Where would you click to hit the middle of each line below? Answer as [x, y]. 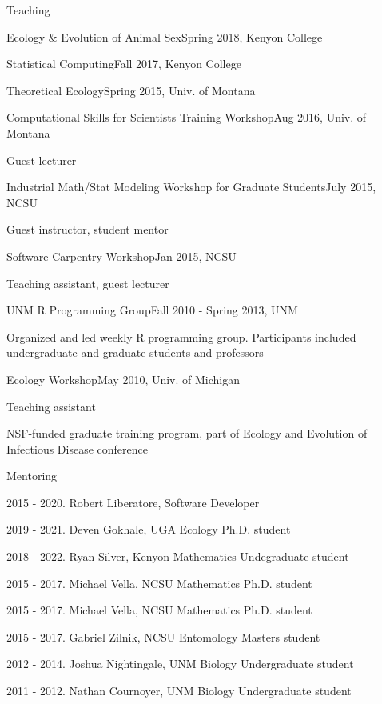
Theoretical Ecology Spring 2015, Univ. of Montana [131, 90]
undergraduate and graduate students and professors [135, 352]
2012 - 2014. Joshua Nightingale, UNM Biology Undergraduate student [180, 664]
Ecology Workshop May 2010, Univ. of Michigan [123, 379]
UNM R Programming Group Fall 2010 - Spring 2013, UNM [152, 310]
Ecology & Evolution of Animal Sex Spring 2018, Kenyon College [165, 36]
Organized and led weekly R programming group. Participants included [181, 336]
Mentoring [32, 476]
